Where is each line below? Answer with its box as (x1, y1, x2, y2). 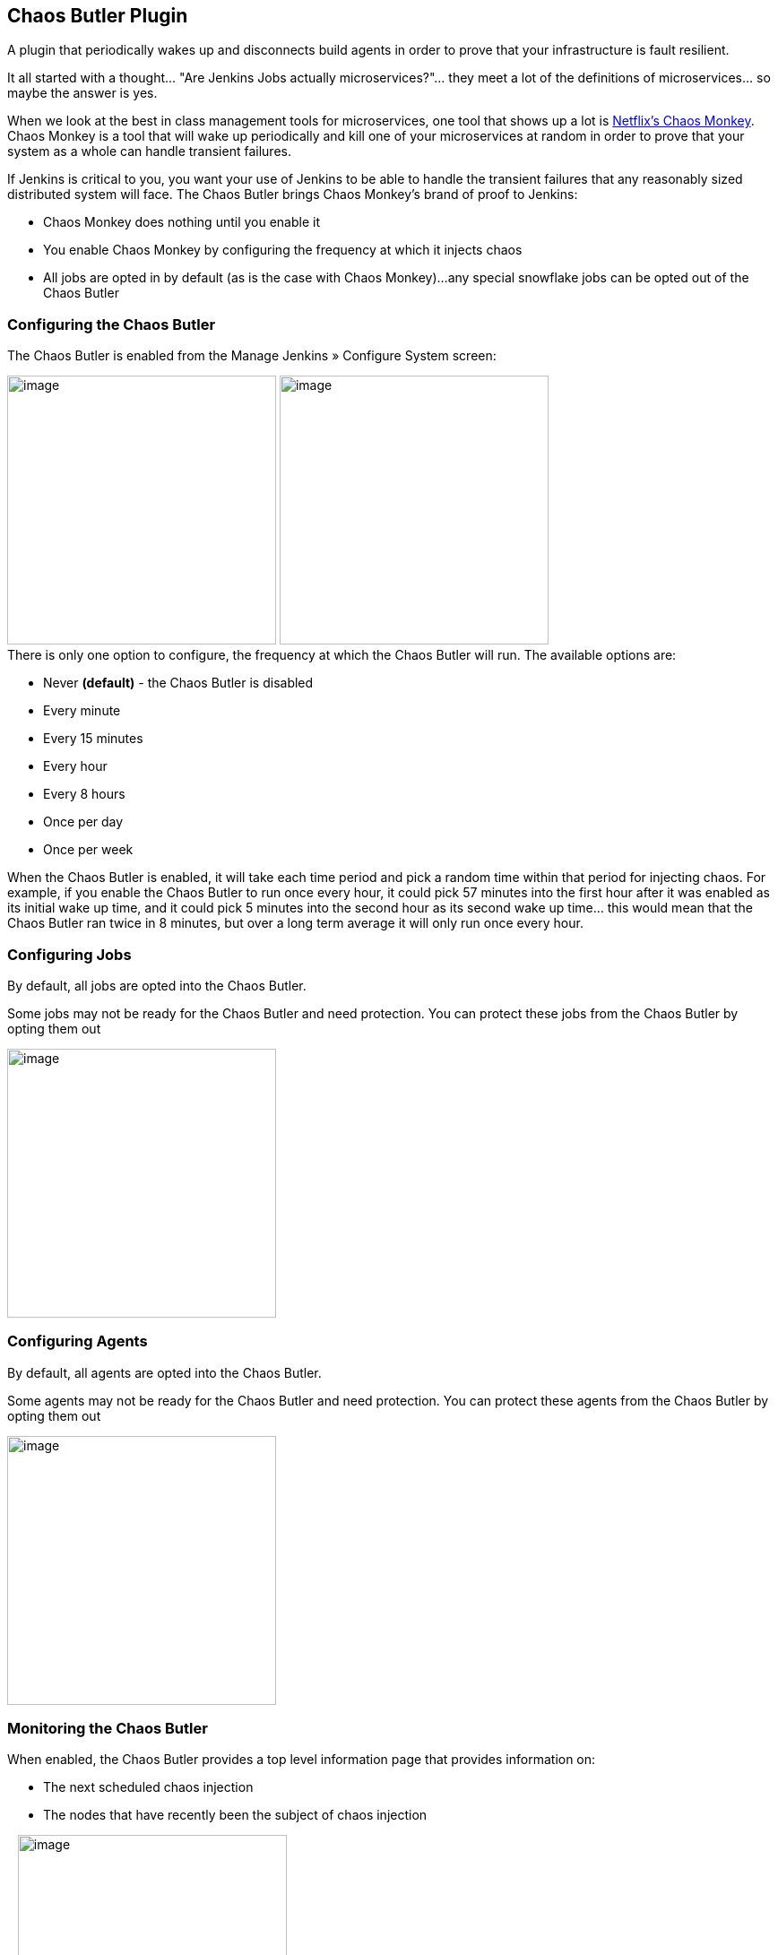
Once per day (43, 814, 124, 830)
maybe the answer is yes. (7, 85, 158, 101)
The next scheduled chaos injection (43, 1779, 254, 1795)
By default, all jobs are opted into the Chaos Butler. (7, 977, 307, 993)
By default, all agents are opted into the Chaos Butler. (7, 1364, 322, 1380)
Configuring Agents (7, 1332, 148, 1351)
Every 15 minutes (43, 731, 143, 747)
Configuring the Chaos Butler (7, 315, 216, 333)
